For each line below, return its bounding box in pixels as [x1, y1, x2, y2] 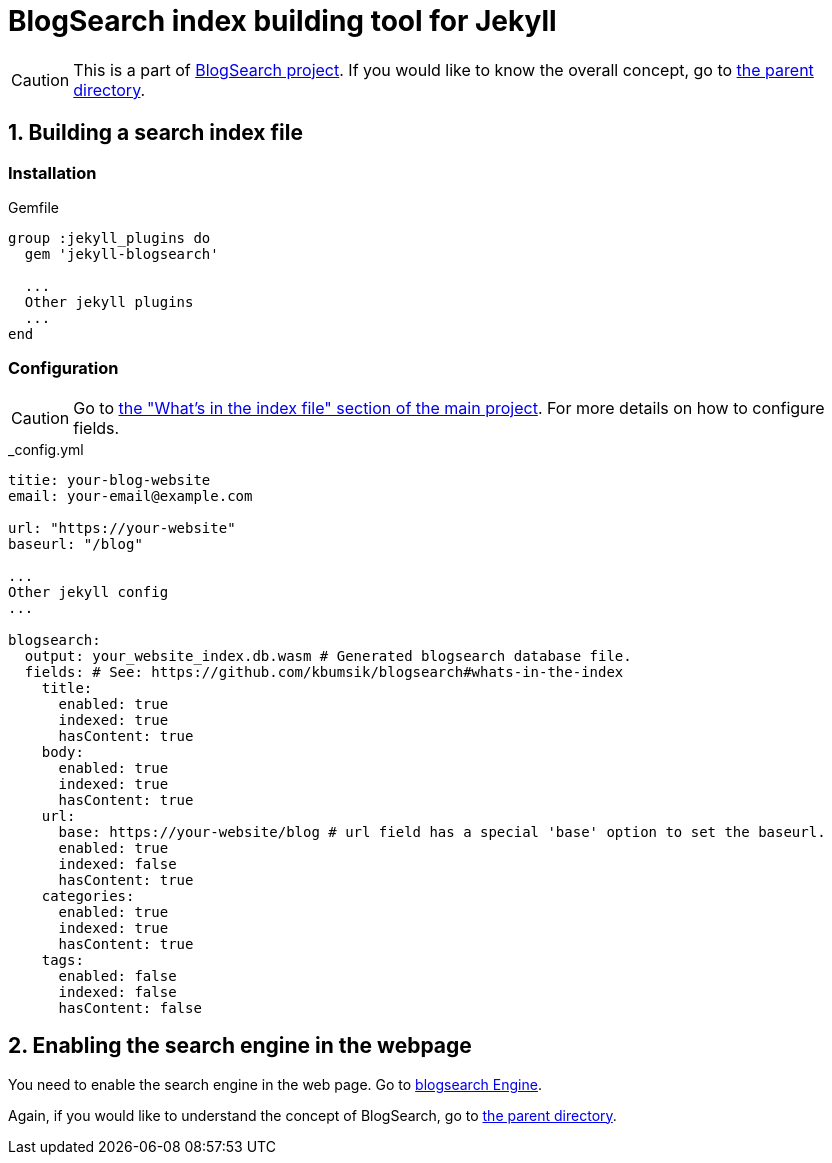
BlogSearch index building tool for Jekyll [8, 4, 557, 38]
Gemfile [8, 198, 59, 216]
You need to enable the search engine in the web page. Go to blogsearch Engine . [8, 1075, 542, 1093]
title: [41, 679, 93, 696]
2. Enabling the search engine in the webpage [8, 1033, 472, 1059]
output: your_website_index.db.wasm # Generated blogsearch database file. [24, 647, 632, 664]
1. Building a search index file [8, 120, 303, 146]
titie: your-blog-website [8, 471, 211, 488]
